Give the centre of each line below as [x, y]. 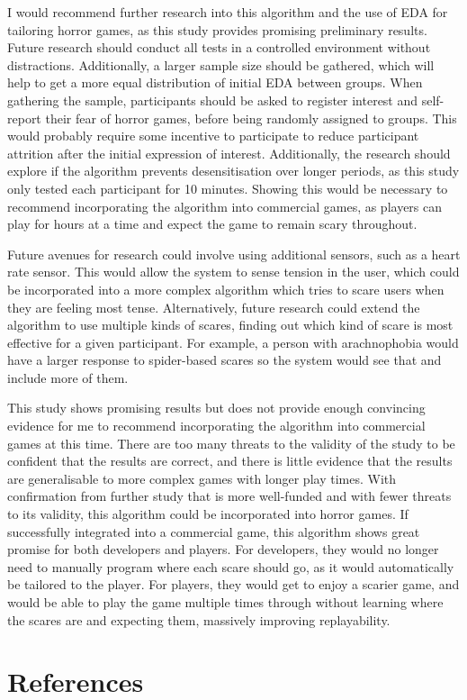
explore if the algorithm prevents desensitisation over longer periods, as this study [233, 171]
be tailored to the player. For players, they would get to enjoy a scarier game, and [233, 584]
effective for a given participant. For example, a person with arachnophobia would [233, 342]
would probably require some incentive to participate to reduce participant [213, 136]
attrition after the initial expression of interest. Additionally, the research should [229, 153]
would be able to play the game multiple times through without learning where [225, 602]
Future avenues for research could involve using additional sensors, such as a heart [234, 254]
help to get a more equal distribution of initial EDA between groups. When [215, 82]
